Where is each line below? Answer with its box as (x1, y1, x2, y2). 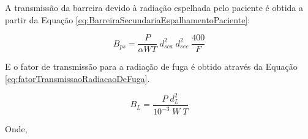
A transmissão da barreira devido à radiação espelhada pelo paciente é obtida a (5, 1, 304, 13)
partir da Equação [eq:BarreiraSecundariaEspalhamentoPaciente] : (5, 13, 250, 26)
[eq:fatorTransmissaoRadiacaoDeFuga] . (5, 72, 150, 85)
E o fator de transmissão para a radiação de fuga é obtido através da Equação (5, 60, 298, 73)
